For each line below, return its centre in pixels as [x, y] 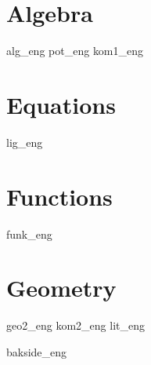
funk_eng [29, 234]
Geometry [61, 288]
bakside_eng [37, 351]
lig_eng [25, 142]
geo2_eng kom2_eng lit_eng [75, 325]
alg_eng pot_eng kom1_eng [75, 51]
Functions [59, 196]
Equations [61, 104]
